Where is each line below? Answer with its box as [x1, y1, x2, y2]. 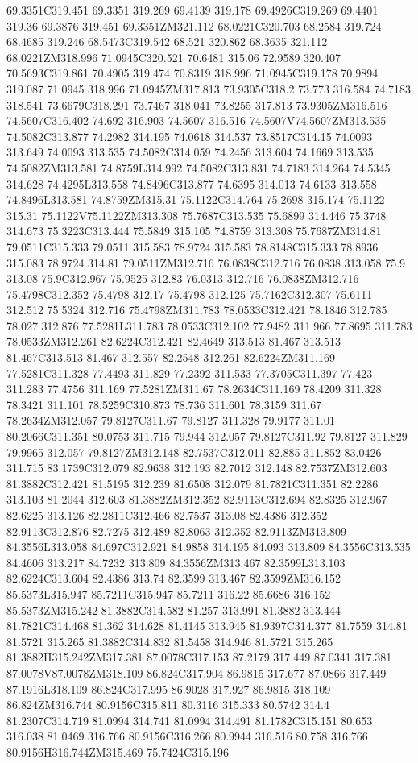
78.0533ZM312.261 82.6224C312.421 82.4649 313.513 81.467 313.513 [6, 333, 341, 350]
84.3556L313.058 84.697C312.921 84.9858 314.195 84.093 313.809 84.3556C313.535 [6, 538, 411, 555]
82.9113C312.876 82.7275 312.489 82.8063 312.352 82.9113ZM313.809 [6, 522, 346, 539]
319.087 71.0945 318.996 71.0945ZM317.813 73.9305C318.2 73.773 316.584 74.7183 [6, 80, 412, 97]
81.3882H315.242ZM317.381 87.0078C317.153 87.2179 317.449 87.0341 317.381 [6, 649, 392, 666]
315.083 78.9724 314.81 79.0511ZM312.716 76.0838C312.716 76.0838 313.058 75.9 [6, 254, 406, 271]
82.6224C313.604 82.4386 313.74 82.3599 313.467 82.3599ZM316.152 [6, 570, 341, 587]
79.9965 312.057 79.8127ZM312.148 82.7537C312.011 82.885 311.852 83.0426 [6, 443, 382, 460]
